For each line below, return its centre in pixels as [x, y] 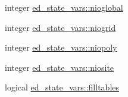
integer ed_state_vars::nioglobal [64, 7]
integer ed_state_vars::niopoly [61, 47]
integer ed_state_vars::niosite [60, 67]
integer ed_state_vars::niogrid [60, 27]
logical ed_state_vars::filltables [62, 87]
